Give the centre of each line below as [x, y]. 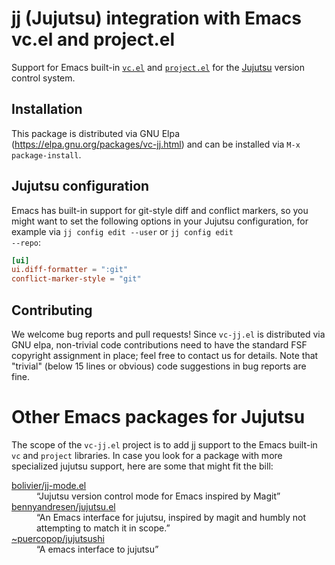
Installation [47, 109]
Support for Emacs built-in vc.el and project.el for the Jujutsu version [158, 67]
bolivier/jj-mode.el [49, 485]
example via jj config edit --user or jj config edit [122, 231]
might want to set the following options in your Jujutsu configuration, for [160, 221]
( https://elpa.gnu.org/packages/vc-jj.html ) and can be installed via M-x [156, 144]
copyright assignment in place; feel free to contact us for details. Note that [165, 355]
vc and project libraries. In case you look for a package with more [147, 455]
